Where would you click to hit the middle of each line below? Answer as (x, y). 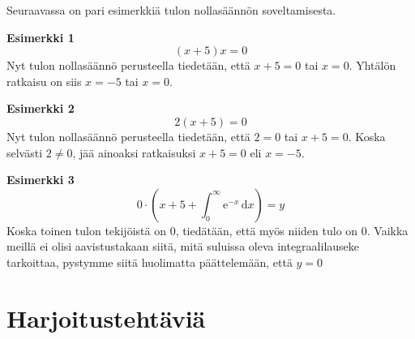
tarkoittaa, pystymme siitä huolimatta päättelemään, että (150, 262)
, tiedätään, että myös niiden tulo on (267, 230)
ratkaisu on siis (44, 81)
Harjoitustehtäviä (106, 318)
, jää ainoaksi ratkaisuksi (134, 152)
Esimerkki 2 (41, 108)
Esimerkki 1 (41, 37)
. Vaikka (387, 230)
